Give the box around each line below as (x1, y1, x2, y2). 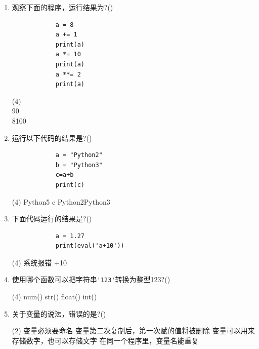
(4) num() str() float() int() (12, 291, 97, 302)
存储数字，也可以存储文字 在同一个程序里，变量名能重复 (12, 335, 199, 345)
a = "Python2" (55, 151, 103, 159)
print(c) (55, 181, 84, 188)
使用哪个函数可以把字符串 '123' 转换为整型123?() (12, 274, 170, 285)
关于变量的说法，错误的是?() (12, 308, 106, 319)
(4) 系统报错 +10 (12, 257, 67, 267)
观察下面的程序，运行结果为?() (12, 2, 113, 12)
